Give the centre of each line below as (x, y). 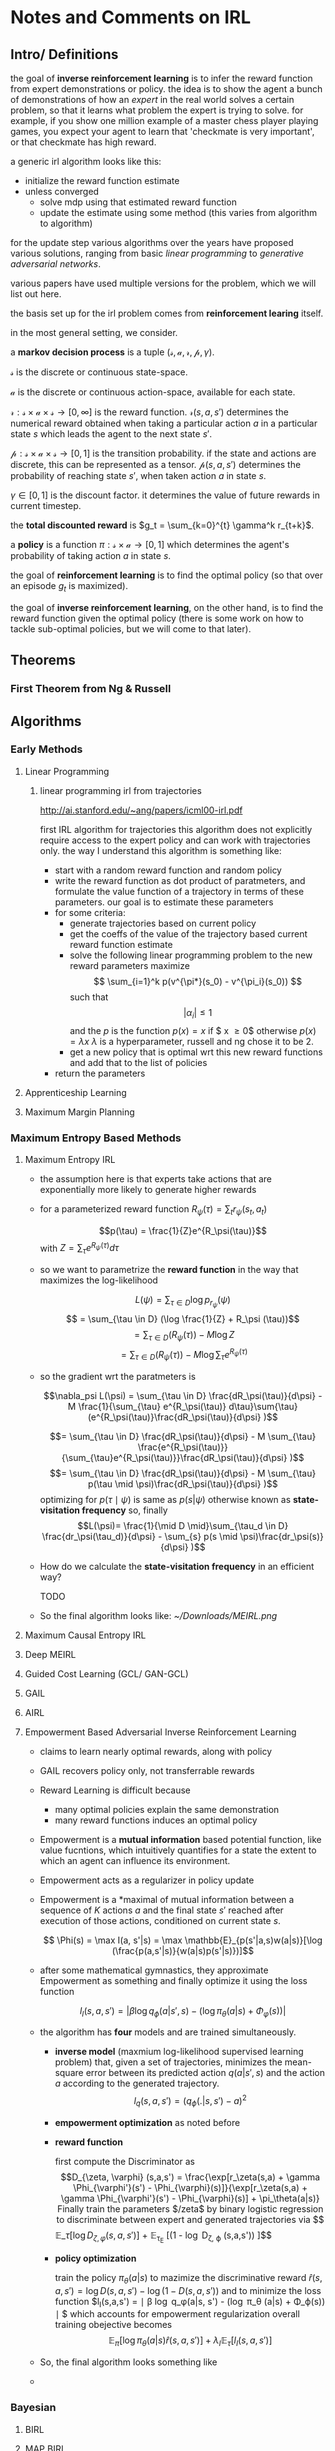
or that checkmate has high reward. (83, 142)
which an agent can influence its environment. (135, 1860)
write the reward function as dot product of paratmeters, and (180, 880)
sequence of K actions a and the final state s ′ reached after (161, 1910)
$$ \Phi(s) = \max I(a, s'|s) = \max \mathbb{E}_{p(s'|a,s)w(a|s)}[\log (183, 1940)
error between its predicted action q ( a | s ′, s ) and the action (205, 2073)
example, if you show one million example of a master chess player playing (164, 120)
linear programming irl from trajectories (120, 790)
